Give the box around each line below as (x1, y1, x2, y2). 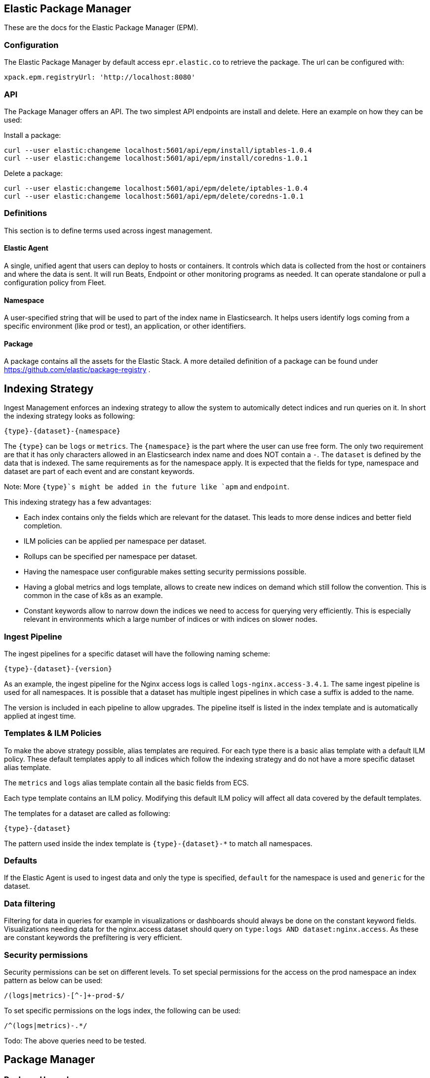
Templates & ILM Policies (4, 728, 102, 738)
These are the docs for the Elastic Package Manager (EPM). (4, 23, 198, 32)
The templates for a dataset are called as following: (4, 809, 170, 818)
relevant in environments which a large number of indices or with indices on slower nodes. (24, 615, 317, 624)
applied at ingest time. (4, 711, 76, 720)
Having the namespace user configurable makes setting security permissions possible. (24, 567, 307, 576)
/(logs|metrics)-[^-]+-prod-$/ (4, 991, 125, 999)
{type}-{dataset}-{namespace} (4, 427, 121, 435)
